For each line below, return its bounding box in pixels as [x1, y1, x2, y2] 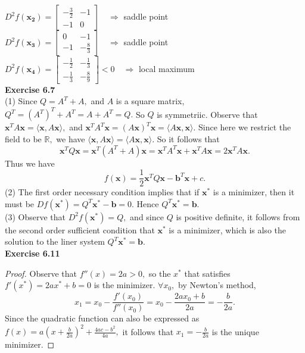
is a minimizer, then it [213, 186, 295, 198]
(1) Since [5, 95, 38, 107]
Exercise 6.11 [5, 247, 60, 260]
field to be [5, 133, 42, 145]
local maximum [138, 62, 195, 74]
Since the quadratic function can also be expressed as [5, 312, 200, 324]
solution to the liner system [5, 235, 105, 248]
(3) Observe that [5, 210, 66, 223]
